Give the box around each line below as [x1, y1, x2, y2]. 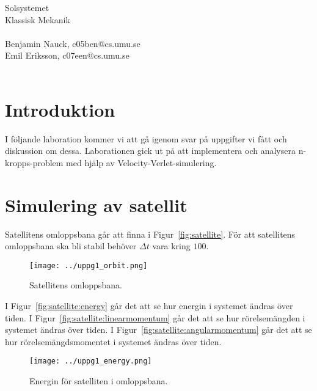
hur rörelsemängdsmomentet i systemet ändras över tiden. [5, 335, 222, 348]
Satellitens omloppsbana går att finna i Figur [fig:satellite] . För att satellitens [5, 227, 296, 240]
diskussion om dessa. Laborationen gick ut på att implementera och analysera [5, 144, 296, 157]
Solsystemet [5, 1, 49, 13]
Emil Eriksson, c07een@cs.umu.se [5, 49, 129, 62]
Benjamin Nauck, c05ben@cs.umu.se [5, 37, 140, 49]
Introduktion [5, 97, 115, 122]
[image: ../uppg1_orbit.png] [29, 261, 148, 270]
